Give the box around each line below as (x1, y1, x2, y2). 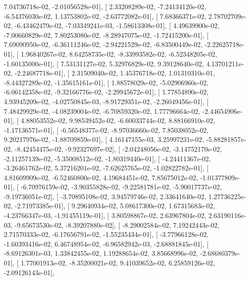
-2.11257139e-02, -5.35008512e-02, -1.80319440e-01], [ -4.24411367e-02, (4, 153, 211, 163)
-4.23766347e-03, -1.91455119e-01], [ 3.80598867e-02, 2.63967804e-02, (4, 210, 206, 220)
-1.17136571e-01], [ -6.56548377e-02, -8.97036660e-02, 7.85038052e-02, (4, 125, 209, 135)
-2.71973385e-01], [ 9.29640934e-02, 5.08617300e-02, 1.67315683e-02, (15, 201, 215, 211)
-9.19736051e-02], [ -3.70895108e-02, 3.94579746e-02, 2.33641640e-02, (4, 191, 206, 201)
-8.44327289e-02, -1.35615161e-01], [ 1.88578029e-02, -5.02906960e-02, (4, 77, 209, 87)
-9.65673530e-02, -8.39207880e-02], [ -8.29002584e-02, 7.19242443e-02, (15, 219, 220, 230)
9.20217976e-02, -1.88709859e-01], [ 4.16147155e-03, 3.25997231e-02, (4, 134, 204, 144)
